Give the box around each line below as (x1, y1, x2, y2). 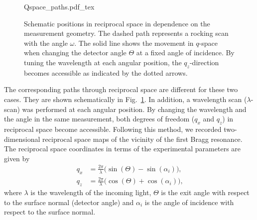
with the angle (24, 37, 68, 48)
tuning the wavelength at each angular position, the (24, 57, 182, 67)
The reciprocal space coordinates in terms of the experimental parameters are (4, 143, 241, 154)
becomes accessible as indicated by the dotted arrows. (24, 67, 188, 78)
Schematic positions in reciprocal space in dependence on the (24, 18, 210, 28)
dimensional (4, 133, 40, 144)
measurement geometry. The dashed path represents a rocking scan (24, 28, 229, 38)
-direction (189, 57, 219, 67)
